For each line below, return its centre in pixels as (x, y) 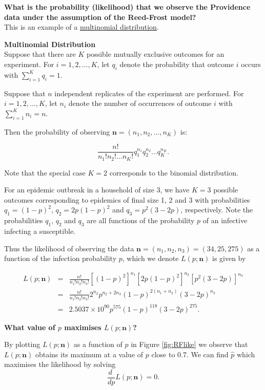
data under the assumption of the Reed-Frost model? (100, 17)
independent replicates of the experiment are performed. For (149, 93)
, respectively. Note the (217, 210)
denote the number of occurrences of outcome (140, 103)
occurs (251, 64)
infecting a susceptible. (40, 231)
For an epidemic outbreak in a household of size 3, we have (97, 190)
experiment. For (29, 64)
